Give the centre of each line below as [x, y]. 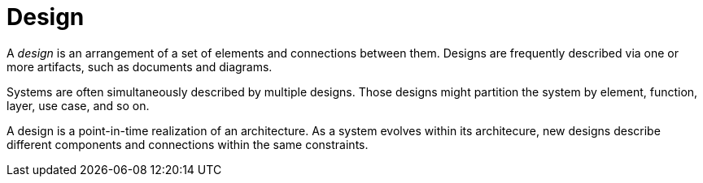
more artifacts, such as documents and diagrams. [140, 66]
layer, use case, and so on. [78, 105]
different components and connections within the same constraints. [188, 144]
